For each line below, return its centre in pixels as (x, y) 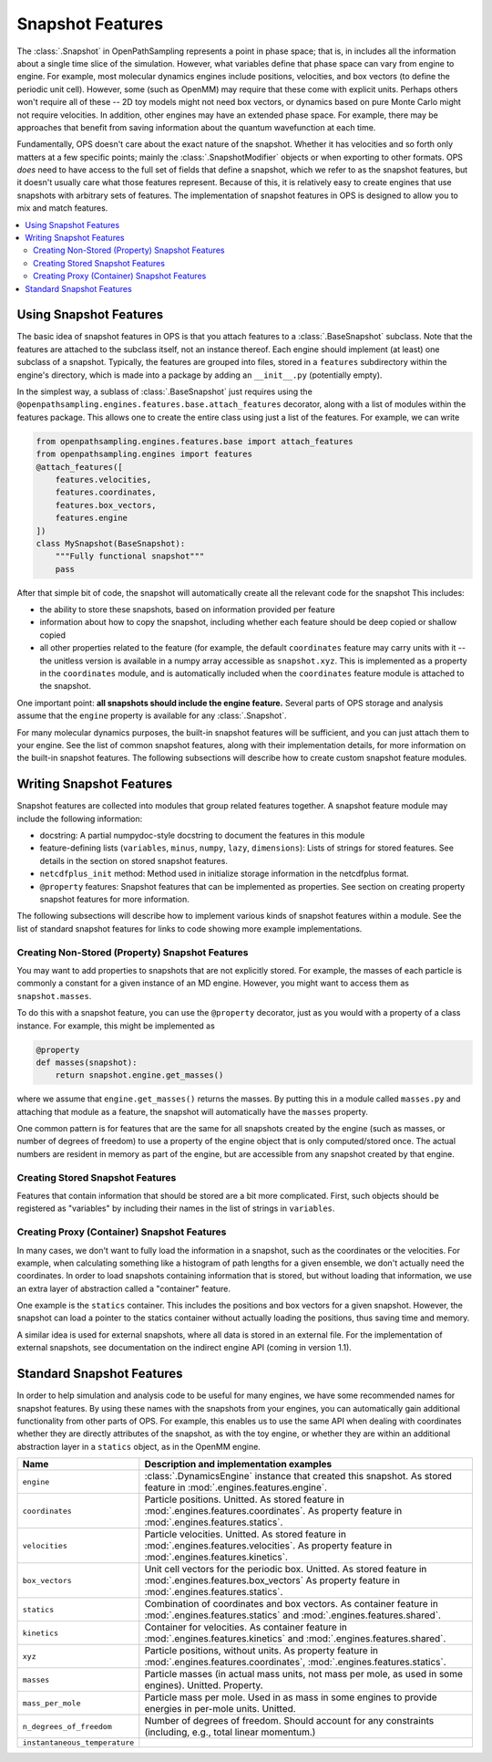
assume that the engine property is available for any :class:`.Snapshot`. (152, 715)
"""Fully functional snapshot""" (130, 556)
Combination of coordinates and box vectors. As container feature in (292, 1604)
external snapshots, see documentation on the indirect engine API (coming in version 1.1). (184, 1348)
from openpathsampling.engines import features (144, 454)
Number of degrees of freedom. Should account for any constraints (289, 1721)
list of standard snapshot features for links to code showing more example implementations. (190, 928)
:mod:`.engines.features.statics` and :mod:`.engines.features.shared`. (293, 1615)
